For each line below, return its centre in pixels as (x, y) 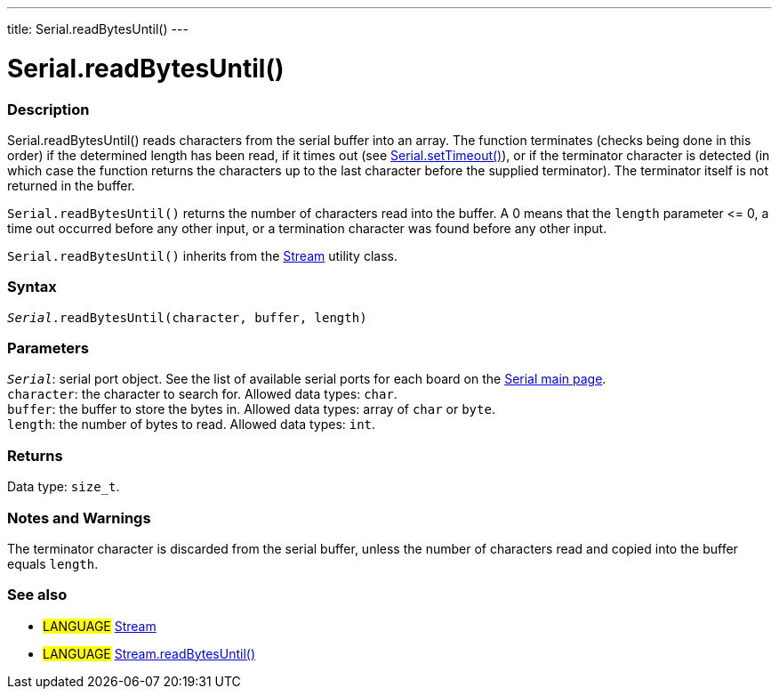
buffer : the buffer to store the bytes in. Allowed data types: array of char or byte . (251, 409)
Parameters (48, 348)
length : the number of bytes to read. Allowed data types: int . (192, 425)
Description (48, 109)
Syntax (32, 287)
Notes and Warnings (79, 518)
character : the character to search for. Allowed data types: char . (202, 394)
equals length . (53, 563)
